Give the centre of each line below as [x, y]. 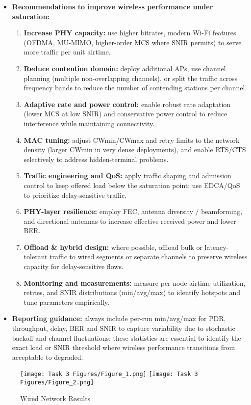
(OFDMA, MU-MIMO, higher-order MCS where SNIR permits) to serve [133, 42]
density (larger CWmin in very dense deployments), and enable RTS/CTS [135, 149]
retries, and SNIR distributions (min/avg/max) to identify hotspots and [132, 292]
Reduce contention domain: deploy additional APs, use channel [125, 68]
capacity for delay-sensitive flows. [74, 266]
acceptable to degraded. [48, 357]
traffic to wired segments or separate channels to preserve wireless [148, 256]
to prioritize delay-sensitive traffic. [75, 195]
